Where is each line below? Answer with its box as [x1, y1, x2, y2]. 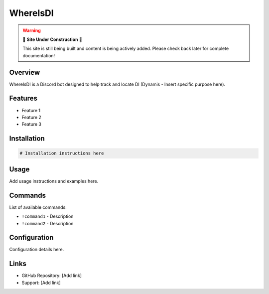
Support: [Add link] [21, 280, 61, 286]
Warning [22, 27, 41, 33]
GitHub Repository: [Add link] [21, 273, 82, 279]
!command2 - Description [21, 220, 74, 226]
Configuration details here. [9, 247, 64, 253]
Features [9, 94, 37, 103]
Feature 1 [21, 107, 41, 113]
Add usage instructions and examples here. [9, 178, 99, 184]
